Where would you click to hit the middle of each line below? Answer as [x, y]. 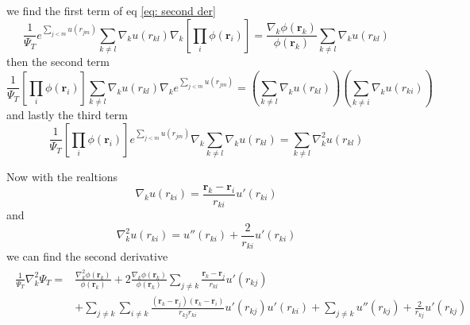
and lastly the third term [67, 115]
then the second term [58, 61]
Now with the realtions [62, 177]
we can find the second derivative [87, 256]
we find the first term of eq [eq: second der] [111, 10]
